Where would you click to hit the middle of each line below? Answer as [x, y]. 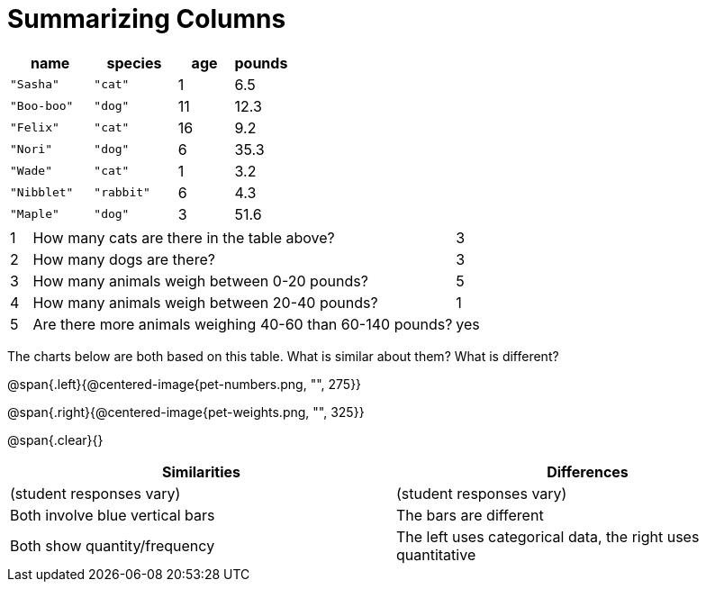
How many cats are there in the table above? [184, 237]
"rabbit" [122, 193]
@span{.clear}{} [55, 439]
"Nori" [31, 150]
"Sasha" [35, 85]
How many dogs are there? [124, 259]
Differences [588, 471]
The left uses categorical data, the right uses [548, 536]
